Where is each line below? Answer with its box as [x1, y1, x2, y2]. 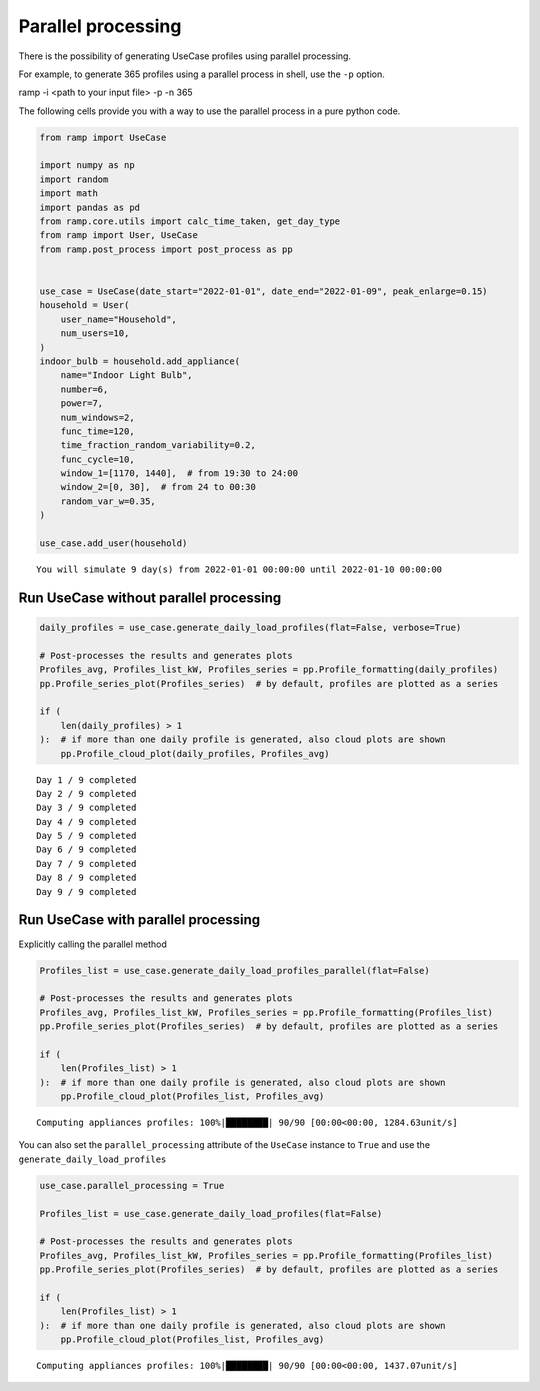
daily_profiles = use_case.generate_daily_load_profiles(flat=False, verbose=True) [39, 622, 462, 634]
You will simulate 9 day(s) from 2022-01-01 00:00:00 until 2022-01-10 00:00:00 [36, 564, 443, 575]
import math [39, 188, 99, 199]
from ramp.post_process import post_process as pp [39, 243, 294, 255]
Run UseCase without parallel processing [18, 589, 282, 606]
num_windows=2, [60, 411, 135, 423]
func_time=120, [60, 425, 135, 437]
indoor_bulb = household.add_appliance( [39, 355, 240, 367]
